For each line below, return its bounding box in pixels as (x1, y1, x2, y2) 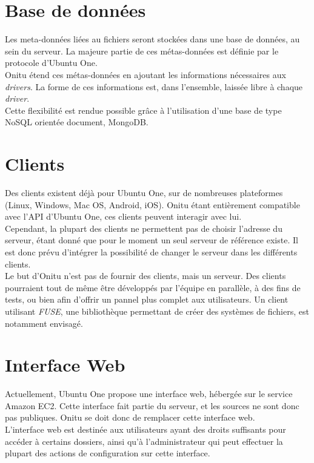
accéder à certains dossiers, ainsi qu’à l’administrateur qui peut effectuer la (5, 435, 283, 447)
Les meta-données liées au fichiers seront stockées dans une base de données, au (5, 33, 300, 45)
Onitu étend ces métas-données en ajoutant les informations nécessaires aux (5, 68, 286, 80)
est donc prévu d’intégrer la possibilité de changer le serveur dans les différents (5, 245, 298, 258)
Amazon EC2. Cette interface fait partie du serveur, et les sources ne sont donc (5, 399, 299, 412)
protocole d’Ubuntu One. (5, 56, 98, 69)
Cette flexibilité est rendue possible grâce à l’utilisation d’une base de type (5, 103, 282, 116)
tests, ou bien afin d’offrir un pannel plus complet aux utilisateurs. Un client (5, 293, 289, 306)
